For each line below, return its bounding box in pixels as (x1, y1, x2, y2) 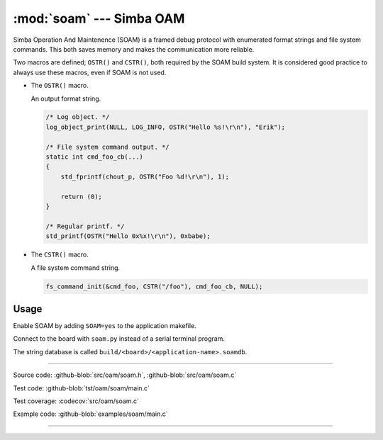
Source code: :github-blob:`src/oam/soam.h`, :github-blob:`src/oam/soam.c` (13, 371, 237, 379)
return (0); (60, 192, 103, 201)
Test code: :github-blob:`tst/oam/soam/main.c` (13, 383, 150, 393)
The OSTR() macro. (30, 81, 89, 90)
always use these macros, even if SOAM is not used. (13, 68, 167, 77)
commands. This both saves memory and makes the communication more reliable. (13, 45, 255, 53)
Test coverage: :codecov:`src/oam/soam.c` (13, 397, 140, 405)
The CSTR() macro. (30, 250, 89, 259)
